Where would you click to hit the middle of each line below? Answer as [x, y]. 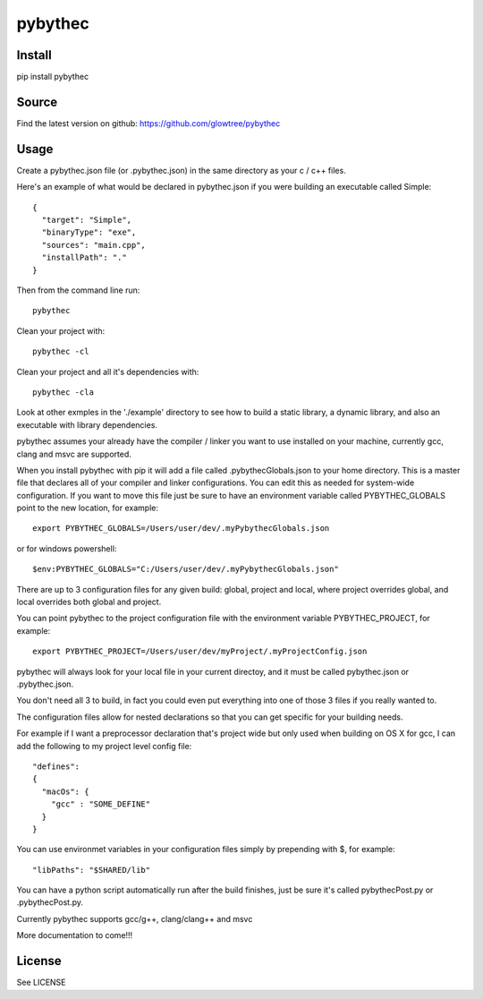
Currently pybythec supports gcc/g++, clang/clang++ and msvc [135, 918]
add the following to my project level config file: [104, 746]
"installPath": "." [84, 258]
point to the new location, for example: [87, 508]
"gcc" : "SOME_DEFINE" [101, 804]
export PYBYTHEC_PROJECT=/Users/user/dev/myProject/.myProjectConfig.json [200, 652]
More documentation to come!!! [75, 935]
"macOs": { [65, 791]
